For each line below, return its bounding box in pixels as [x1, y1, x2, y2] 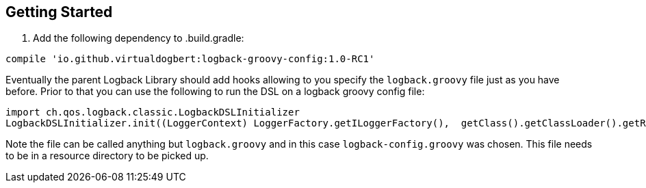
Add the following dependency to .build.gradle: [33, 32, 244, 44]
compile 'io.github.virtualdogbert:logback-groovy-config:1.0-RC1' [5, 53, 375, 65]
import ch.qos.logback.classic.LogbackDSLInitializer [5, 107, 300, 118]
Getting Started [5, 3, 113, 21]
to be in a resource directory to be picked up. [5, 150, 209, 162]
